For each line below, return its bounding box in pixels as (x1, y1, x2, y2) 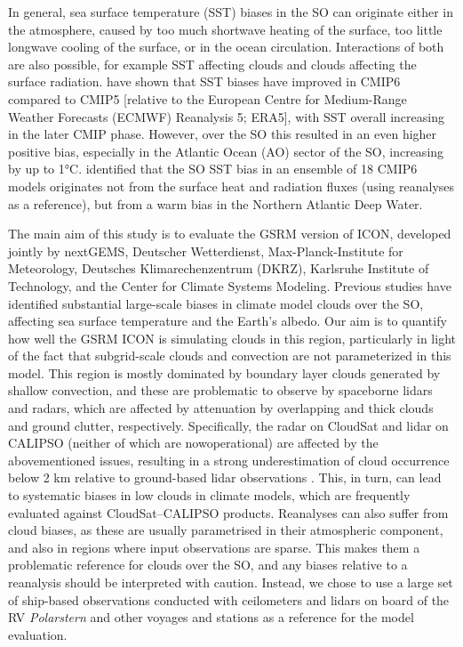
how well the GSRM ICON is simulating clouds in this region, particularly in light (8, 328, 456, 347)
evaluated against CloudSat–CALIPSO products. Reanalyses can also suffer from (8, 503, 449, 522)
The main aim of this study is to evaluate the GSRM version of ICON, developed (8, 224, 451, 243)
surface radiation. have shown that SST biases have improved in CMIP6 (8, 72, 401, 91)
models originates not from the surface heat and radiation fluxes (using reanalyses (8, 176, 455, 195)
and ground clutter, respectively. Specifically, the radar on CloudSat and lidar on (8, 416, 449, 434)
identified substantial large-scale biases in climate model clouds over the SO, (8, 294, 424, 312)
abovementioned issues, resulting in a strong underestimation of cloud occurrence (8, 450, 450, 469)
